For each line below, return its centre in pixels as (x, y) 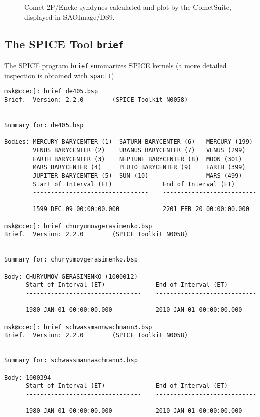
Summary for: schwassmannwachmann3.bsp (71, 361)
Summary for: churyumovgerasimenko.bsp (71, 260)
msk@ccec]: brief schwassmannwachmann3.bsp (78, 327)
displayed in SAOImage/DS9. (70, 16)
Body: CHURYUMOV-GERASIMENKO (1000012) (71, 276)
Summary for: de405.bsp (44, 125)
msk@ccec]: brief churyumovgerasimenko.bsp (78, 226)
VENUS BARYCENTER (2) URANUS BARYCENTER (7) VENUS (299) (139, 150)
